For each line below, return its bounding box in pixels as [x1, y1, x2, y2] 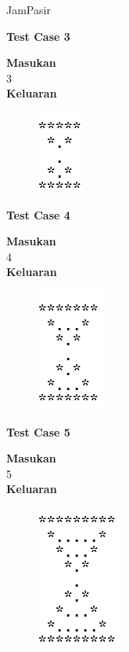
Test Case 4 [6, 206, 70, 223]
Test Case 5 [6, 423, 70, 440]
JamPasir [6, 2, 51, 17]
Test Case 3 [6, 28, 70, 44]
